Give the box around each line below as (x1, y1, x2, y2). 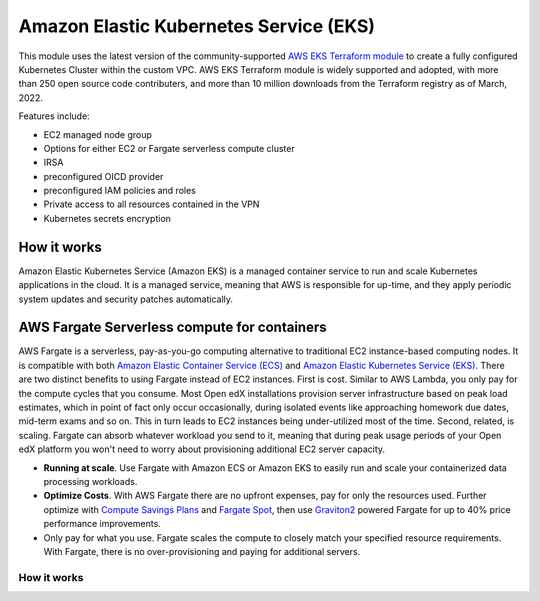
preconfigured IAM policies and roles (43, 185, 197, 197)
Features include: (18, 110, 90, 122)
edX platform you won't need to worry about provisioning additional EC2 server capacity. (18, 443, 385, 455)
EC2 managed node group (43, 128, 152, 140)
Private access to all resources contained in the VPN (43, 198, 260, 210)
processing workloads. (43, 475, 138, 487)
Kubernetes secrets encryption (43, 212, 172, 224)
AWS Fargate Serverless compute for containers (18, 319, 327, 336)
